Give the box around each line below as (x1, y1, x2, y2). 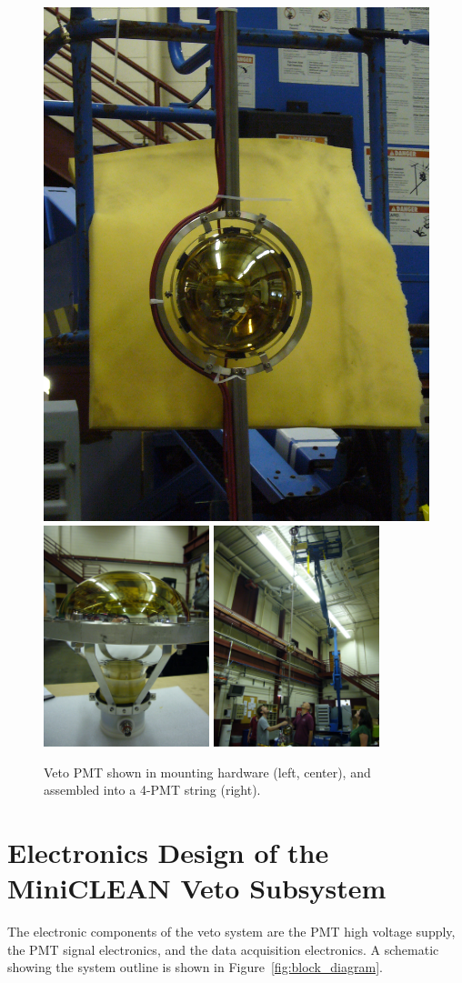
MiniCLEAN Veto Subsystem (7, 869, 387, 907)
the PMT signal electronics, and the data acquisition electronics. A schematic (7, 939, 439, 958)
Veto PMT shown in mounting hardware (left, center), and (44, 762, 371, 781)
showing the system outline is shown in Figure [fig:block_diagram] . (7, 958, 383, 977)
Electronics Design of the (7, 834, 329, 871)
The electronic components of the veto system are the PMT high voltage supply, (7, 922, 456, 941)
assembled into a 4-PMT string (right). (44, 780, 261, 799)
